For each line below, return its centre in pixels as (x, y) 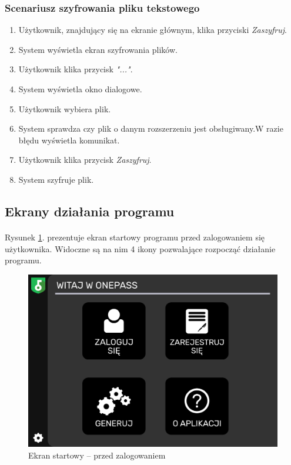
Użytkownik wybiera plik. (65, 108)
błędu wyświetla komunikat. (69, 140)
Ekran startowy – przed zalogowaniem (97, 455)
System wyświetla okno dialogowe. (80, 89)
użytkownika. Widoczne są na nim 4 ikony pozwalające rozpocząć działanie (140, 248)
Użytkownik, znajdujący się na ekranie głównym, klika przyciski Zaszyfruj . (153, 30)
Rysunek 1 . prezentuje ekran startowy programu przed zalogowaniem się (135, 237)
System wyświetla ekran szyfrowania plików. (98, 49)
